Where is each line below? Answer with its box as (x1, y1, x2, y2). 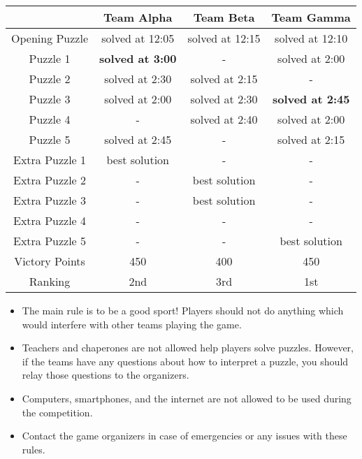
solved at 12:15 (187, 30, 261, 46)
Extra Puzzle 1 (13, 152, 87, 168)
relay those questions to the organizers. (22, 367, 189, 382)
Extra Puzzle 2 (13, 172, 87, 188)
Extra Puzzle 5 (13, 233, 87, 249)
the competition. (22, 405, 93, 419)
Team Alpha (103, 9, 173, 25)
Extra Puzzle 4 (13, 212, 87, 228)
